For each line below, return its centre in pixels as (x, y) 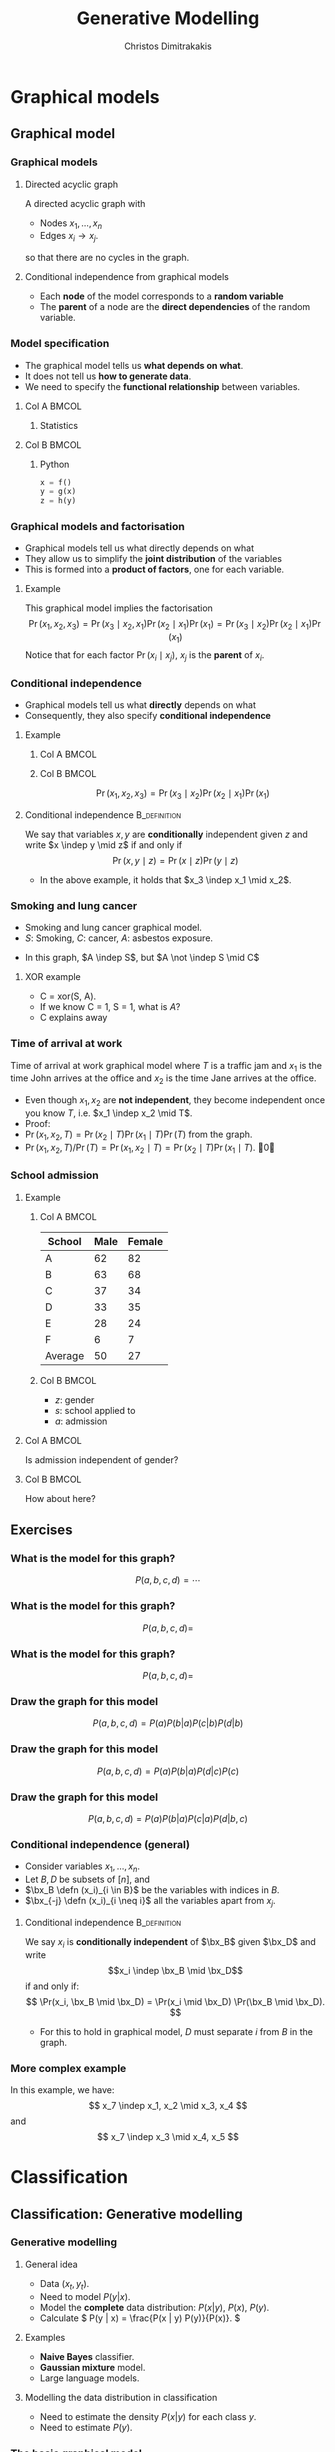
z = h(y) (58, 501)
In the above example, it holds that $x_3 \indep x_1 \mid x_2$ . (165, 879)
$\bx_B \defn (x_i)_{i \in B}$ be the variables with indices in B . (152, 1890)
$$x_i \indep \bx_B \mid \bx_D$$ (175, 1970)
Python (54, 464)
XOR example (53, 977)
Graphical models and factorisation (97, 527)
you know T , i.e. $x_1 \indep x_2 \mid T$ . (108, 1113)
